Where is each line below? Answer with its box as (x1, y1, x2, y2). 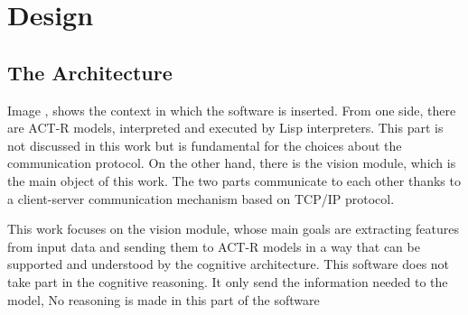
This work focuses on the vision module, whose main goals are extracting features (7, 219, 459, 238)
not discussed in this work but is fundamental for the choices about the (7, 135, 402, 154)
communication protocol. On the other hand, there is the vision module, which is (7, 153, 456, 172)
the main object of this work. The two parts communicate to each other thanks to (7, 171, 461, 190)
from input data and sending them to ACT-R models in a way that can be (7, 236, 420, 255)
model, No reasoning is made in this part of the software (7, 290, 320, 309)
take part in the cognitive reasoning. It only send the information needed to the (7, 272, 448, 291)
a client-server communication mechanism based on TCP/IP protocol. (7, 189, 395, 208)
